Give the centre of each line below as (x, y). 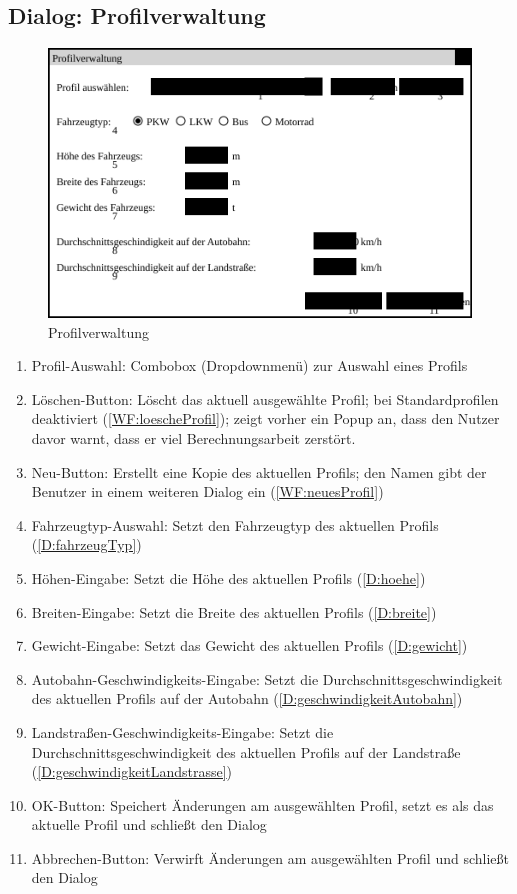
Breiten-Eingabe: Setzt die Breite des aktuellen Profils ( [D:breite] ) (234, 611)
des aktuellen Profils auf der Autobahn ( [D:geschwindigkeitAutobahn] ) (247, 698)
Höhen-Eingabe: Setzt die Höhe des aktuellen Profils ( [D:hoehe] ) (228, 577)
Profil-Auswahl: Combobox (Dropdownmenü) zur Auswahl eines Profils (249, 365)
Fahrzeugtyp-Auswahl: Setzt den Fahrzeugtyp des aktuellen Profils (235, 524)
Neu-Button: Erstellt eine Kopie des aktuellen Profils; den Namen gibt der (259, 471)
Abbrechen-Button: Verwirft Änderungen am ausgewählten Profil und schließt (270, 857)
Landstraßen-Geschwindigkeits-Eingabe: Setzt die (182, 731)
